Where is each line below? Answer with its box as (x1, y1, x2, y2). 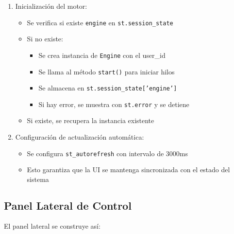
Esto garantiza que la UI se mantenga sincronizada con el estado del (27, 164, 230, 175)
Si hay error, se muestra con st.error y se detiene (38, 99, 189, 109)
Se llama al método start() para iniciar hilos (38, 66, 175, 76)
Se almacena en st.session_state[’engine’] (38, 83, 177, 93)
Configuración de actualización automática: (15, 132, 144, 142)
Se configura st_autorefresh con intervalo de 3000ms (27, 148, 188, 158)
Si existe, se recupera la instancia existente (27, 115, 154, 126)
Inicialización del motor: (15, 1, 87, 11)
